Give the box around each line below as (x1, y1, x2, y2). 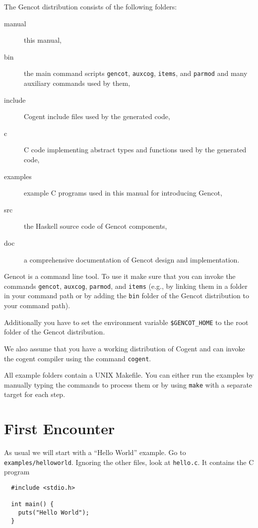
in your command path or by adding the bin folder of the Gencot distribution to (4, 290, 249, 301)
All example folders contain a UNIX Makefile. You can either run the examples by (4, 370, 254, 380)
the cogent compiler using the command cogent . (4, 353, 151, 363)
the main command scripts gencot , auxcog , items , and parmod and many (24, 68, 248, 78)
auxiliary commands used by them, (24, 78, 130, 88)
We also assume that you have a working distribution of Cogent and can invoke (4, 343, 245, 353)
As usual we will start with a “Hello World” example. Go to (4, 447, 186, 458)
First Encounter (4, 418, 115, 439)
